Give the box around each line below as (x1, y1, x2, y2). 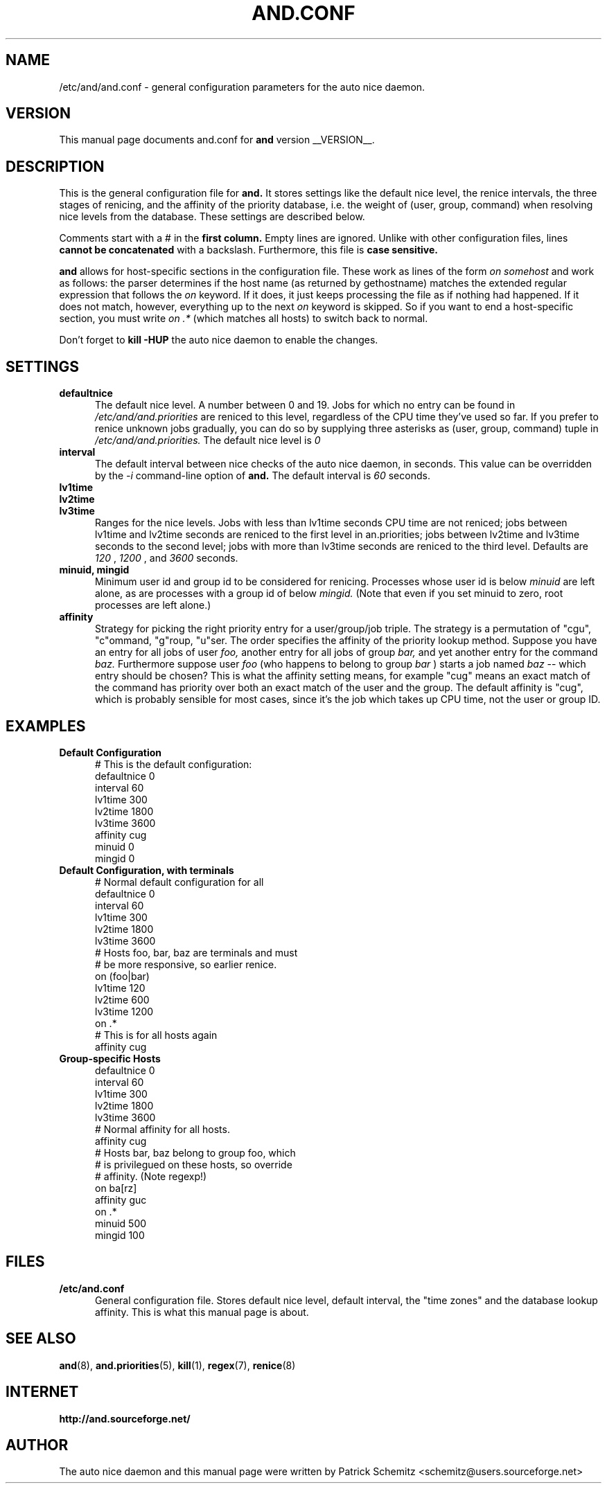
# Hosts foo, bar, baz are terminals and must (95, 946, 298, 959)
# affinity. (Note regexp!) (95, 1170, 207, 1182)
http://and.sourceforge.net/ (59, 1412, 191, 1425)
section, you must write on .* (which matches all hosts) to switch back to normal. (59, 312, 428, 325)
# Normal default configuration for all (95, 875, 264, 888)
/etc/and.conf (59, 1282, 125, 1294)
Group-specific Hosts (59, 1052, 161, 1064)
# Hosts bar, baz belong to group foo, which (95, 1146, 296, 1159)
